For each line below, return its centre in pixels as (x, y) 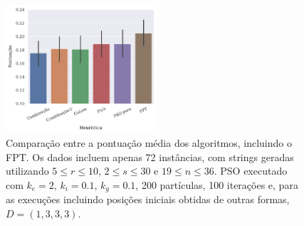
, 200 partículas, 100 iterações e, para (217, 184)
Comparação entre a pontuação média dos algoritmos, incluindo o (149, 143)
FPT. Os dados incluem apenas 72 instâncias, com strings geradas (150, 156)
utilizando (27, 171)
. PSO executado (251, 171)
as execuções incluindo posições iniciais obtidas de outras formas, (148, 199)
